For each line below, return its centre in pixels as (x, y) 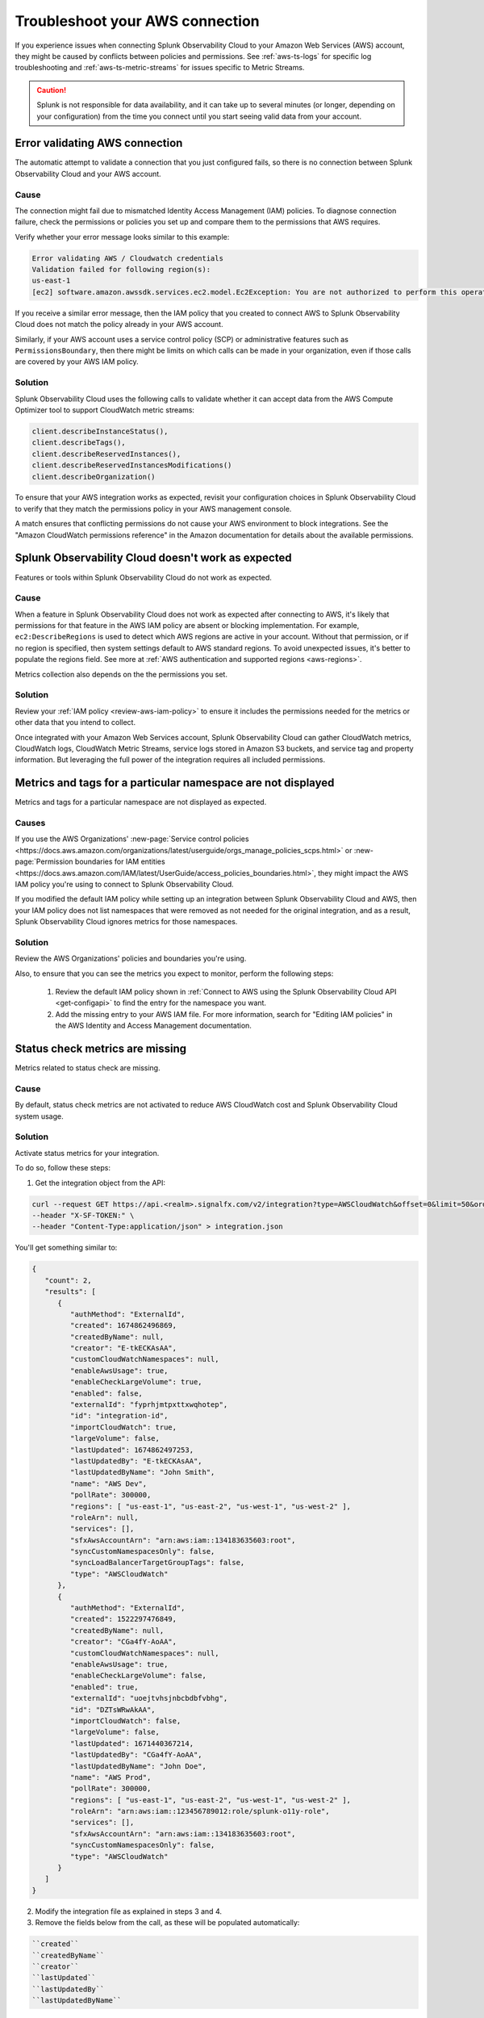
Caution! (52, 90)
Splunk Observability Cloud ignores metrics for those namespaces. (126, 922)
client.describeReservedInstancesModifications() (132, 465)
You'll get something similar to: (66, 1248)
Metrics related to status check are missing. (88, 1068)
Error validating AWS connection (99, 143)
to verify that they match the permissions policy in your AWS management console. (153, 509)
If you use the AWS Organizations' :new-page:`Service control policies (132, 839)
